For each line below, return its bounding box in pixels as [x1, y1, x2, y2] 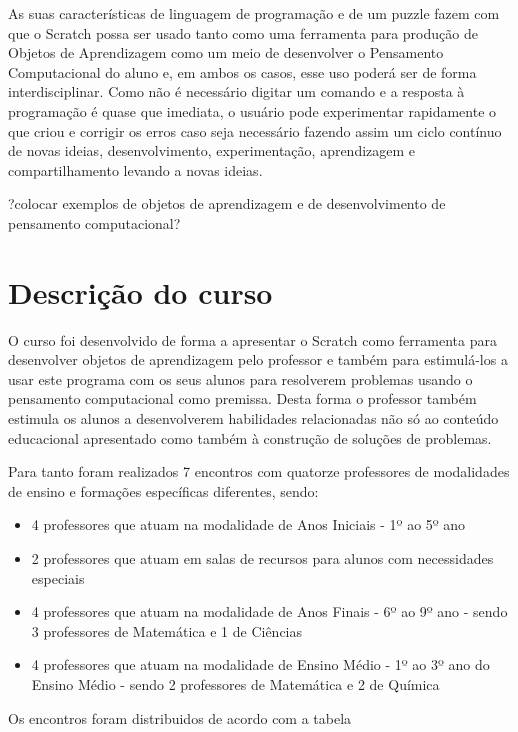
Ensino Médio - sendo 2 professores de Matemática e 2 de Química [31, 673, 440, 694]
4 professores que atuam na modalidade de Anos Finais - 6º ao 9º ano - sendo [31, 601, 508, 622]
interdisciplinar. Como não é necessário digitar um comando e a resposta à [8, 81, 465, 102]
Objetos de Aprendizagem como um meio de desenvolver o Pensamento [8, 42, 444, 63]
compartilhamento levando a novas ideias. [8, 159, 263, 180]
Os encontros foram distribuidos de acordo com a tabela [8, 707, 352, 728]
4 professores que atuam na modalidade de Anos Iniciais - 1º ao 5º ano [31, 514, 466, 535]
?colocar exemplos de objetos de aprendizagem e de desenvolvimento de [8, 193, 446, 214]
